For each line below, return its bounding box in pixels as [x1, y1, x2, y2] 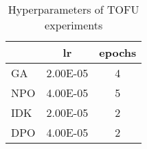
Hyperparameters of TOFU [8, 1, 139, 17]
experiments [45, 17, 103, 33]
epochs [99, 44, 137, 60]
